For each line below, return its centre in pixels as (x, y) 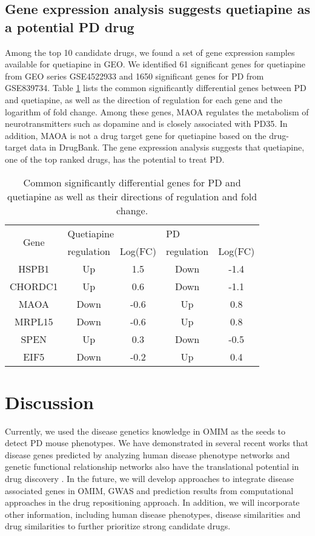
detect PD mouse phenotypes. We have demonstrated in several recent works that (157, 443)
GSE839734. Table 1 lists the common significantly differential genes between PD (156, 88)
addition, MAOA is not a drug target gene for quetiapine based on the (136, 135)
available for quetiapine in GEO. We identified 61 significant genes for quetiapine (155, 64)
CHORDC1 (34, 286)
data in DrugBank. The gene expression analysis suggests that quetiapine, (167, 147)
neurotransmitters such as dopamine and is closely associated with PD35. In (146, 124)
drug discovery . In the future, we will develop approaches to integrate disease (149, 479)
